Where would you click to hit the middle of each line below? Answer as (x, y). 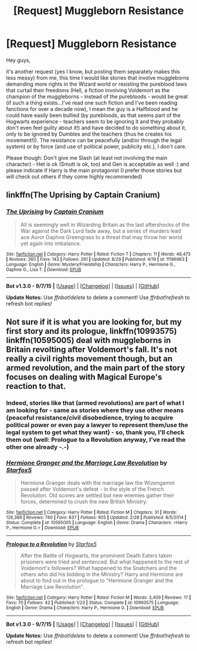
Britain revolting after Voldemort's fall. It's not (92, 350)
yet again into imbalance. (51, 243)
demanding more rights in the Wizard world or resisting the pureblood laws (97, 84)
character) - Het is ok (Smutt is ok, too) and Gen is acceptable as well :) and (98, 164)
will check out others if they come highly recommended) (74, 176)
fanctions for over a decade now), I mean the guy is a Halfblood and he (92, 109)
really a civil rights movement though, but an (89, 359)
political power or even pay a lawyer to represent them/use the (97, 425)
